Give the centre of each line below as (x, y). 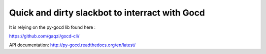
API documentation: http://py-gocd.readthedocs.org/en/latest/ (72, 45)
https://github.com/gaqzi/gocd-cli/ (44, 36)
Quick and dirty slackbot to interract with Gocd (107, 13)
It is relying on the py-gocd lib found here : (52, 27)
